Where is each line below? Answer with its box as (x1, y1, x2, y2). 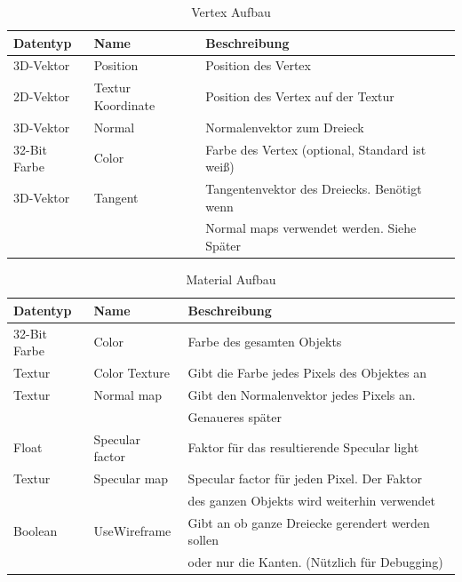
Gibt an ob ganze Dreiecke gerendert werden (187, 513, 430, 531)
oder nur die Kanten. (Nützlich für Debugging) (187, 553, 443, 571)
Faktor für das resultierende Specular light (187, 438, 419, 457)
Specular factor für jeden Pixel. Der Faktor (187, 468, 422, 487)
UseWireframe (93, 522, 171, 540)
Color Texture (93, 363, 171, 381)
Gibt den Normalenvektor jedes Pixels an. (187, 385, 416, 403)
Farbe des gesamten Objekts (187, 332, 342, 351)
